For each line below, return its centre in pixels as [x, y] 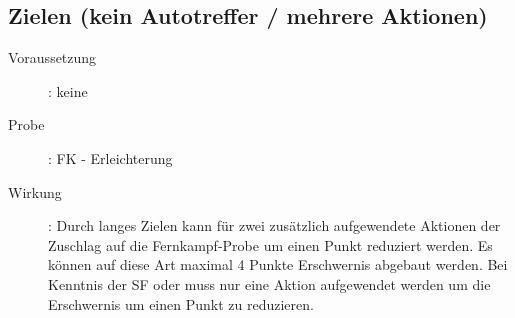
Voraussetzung [52, 57]
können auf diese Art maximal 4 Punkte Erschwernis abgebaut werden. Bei [278, 264]
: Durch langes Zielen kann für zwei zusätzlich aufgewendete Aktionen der [274, 225]
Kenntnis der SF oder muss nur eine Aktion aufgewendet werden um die [269, 283]
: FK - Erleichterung [110, 157]
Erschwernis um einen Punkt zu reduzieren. [181, 303]
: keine [68, 90]
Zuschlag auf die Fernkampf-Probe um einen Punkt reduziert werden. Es [270, 244]
